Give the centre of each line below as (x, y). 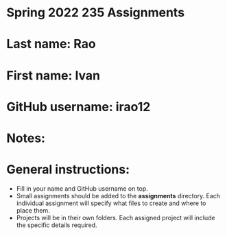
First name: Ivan (53, 75)
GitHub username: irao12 (79, 107)
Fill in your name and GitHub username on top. (82, 188)
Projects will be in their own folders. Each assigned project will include (116, 217)
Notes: (26, 138)
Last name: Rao (51, 44)
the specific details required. (57, 225)
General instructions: (68, 170)
